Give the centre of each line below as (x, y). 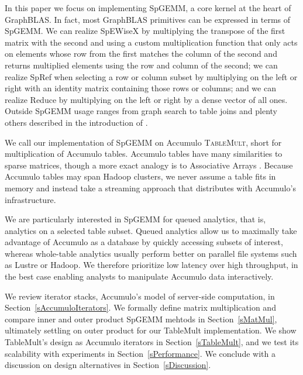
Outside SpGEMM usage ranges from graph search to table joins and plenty (141, 111)
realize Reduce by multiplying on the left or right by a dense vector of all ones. (146, 99)
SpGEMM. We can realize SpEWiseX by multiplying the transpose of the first (145, 31)
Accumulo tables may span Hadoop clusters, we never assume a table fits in (140, 176)
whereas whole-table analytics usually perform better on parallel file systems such (151, 253)
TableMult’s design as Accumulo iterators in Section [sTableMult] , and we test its (152, 342)
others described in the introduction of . (76, 122)
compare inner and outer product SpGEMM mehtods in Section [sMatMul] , (141, 319)
